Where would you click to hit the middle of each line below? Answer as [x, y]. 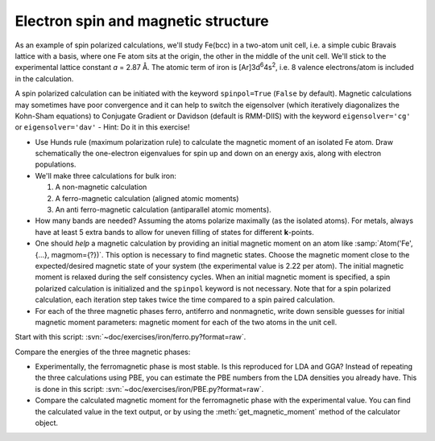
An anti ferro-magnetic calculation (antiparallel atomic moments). [163, 210]
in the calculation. [44, 78]
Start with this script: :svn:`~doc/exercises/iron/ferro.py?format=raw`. [130, 337]
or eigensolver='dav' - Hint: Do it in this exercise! [102, 127]
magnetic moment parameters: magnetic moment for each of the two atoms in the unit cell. [186, 322]
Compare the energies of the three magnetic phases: [103, 352]
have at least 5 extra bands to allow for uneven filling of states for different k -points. [174, 232]
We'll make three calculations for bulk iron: [106, 175]
